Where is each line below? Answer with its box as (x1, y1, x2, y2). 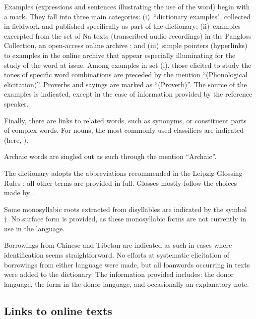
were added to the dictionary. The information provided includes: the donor (4, 269, 234, 279)
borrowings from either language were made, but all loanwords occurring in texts (4, 259, 250, 269)
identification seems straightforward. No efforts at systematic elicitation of (4, 250, 230, 260)
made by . (4, 187, 34, 198)
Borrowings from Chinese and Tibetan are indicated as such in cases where (4, 240, 232, 250)
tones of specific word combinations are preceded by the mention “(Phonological (4, 69, 248, 80)
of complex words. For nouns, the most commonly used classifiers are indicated (4, 125, 244, 135)
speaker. (4, 98, 29, 108)
